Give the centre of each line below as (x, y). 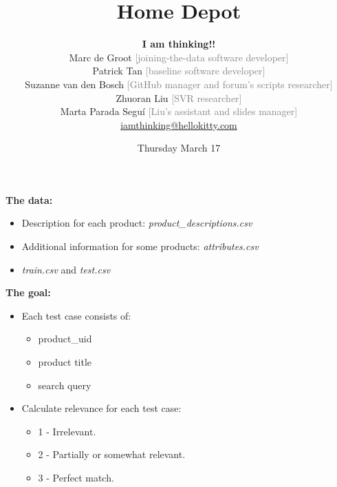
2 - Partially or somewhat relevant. (112, 454)
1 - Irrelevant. (67, 431)
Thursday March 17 (179, 148)
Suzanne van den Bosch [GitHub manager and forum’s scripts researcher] (179, 84)
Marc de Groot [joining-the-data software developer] (179, 57)
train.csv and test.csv (66, 269)
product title (65, 362)
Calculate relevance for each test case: (101, 408)
